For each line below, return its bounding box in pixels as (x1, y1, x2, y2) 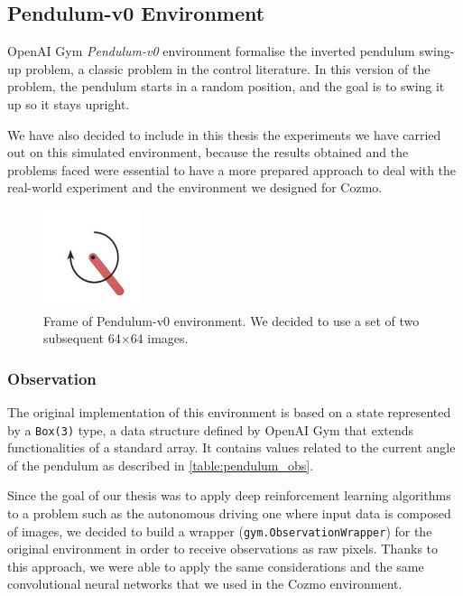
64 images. (130, 329, 189, 348)
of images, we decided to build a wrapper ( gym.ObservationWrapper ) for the (7, 521, 432, 540)
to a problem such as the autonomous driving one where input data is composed (7, 503, 451, 522)
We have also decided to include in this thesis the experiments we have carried (7, 125, 441, 144)
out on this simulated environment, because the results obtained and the (7, 143, 409, 162)
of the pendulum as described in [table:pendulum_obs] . (7, 455, 314, 474)
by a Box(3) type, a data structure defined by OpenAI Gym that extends (7, 420, 414, 439)
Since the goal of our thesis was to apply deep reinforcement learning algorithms (7, 486, 451, 505)
